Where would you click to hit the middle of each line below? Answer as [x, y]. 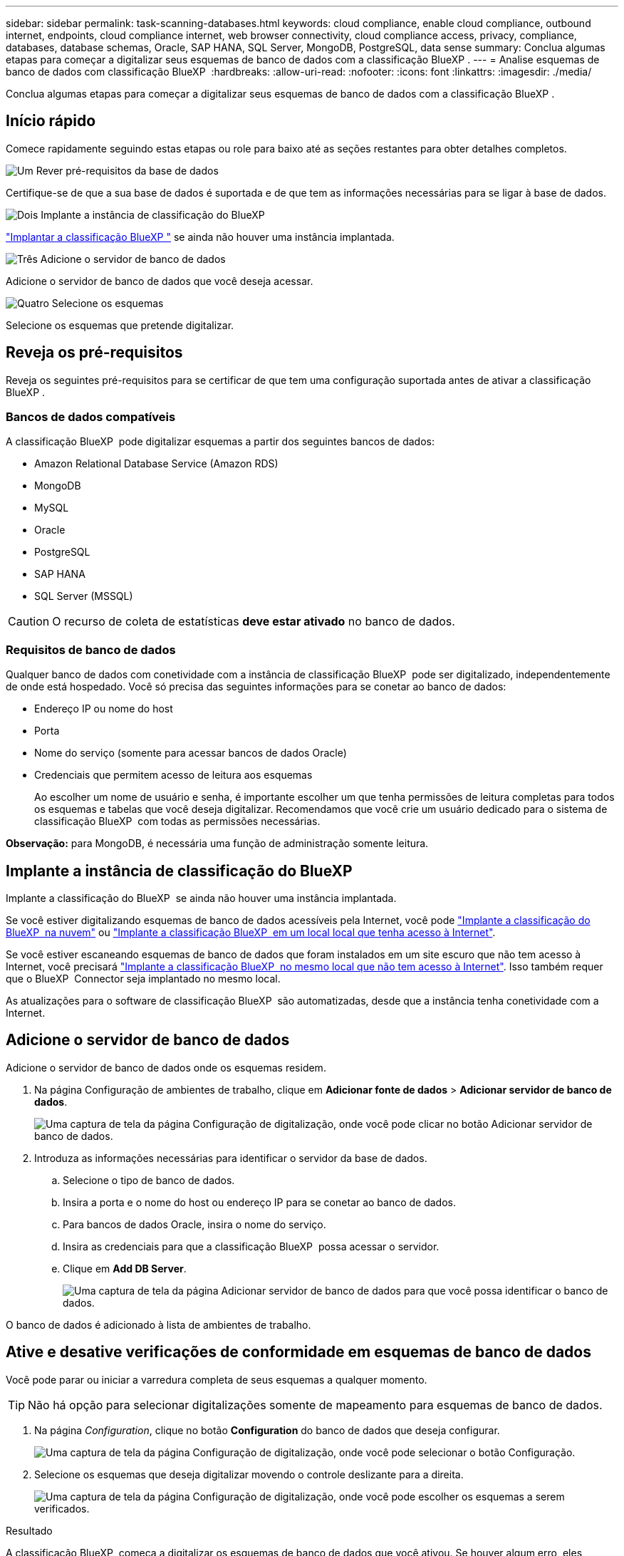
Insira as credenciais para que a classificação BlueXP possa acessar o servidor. [251, 1246]
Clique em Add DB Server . [125, 1268]
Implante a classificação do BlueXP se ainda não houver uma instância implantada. [201, 898]
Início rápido [51, 121]
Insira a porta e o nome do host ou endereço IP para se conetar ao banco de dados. [260, 1202]
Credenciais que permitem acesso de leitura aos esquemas [173, 775]
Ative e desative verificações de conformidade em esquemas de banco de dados [298, 1352]
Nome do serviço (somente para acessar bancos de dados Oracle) [191, 753]
